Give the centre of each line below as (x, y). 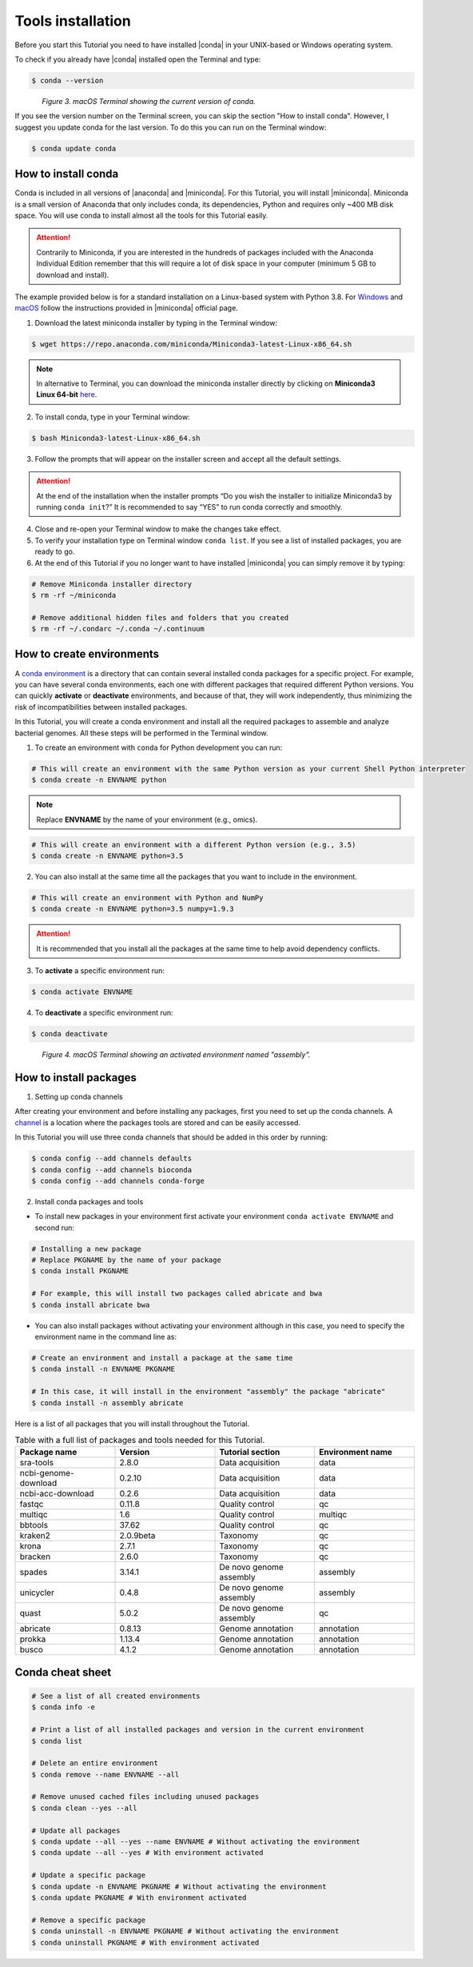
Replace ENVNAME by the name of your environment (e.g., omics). (147, 819)
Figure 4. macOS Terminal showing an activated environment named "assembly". (176, 1055)
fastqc (32, 1504)
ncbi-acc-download (57, 1494)
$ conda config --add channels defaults (111, 1159)
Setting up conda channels (79, 1097)
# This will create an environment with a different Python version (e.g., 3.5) (194, 845)
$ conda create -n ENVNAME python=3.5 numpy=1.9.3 (133, 909)
